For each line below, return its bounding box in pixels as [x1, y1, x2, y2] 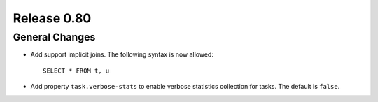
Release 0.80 [13, 10, 92, 26]
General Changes [13, 31, 96, 43]
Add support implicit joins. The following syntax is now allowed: [30, 50, 213, 59]
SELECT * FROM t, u [43, 66, 110, 75]
